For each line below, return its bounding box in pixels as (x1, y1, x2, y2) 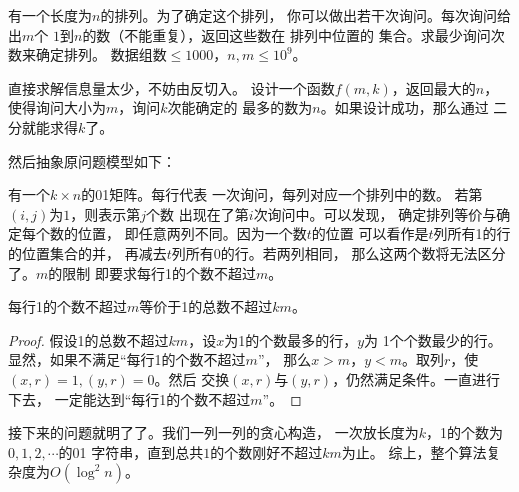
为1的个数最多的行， (224, 329, 358, 350)
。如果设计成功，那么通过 (320, 97, 489, 118)
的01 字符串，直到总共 (58, 441, 204, 462)
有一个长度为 (8, 5, 92, 25)
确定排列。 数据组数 (35, 44, 167, 65)
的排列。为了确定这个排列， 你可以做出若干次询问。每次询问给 (100, 5, 512, 25)
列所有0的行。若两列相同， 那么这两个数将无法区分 (171, 242, 506, 263)
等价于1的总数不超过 (139, 296, 273, 317)
